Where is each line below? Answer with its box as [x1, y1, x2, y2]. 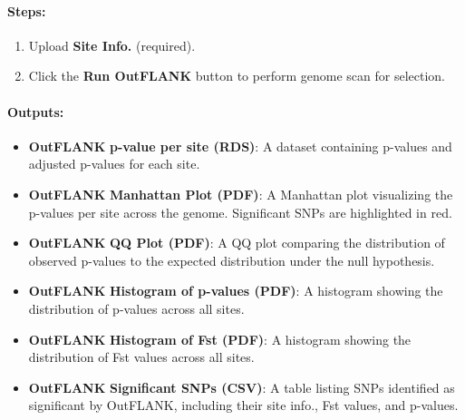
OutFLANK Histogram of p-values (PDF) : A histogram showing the [28, 281, 443, 300]
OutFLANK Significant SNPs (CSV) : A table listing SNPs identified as [28, 377, 455, 396]
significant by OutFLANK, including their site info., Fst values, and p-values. [28, 396, 459, 415]
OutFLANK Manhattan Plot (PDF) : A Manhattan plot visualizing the [28, 184, 453, 203]
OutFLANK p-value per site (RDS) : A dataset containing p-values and [28, 136, 452, 155]
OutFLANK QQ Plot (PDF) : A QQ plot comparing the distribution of [28, 233, 445, 252]
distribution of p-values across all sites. [28, 298, 245, 317]
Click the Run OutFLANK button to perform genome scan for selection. [28, 66, 445, 85]
